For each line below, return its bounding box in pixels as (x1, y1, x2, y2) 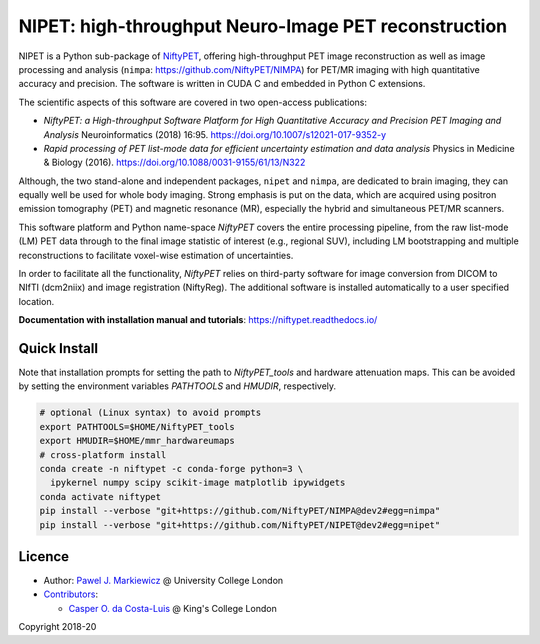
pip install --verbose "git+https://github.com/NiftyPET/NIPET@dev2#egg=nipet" (39, 519, 441, 530)
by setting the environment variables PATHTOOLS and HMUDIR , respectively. (18, 380, 337, 392)
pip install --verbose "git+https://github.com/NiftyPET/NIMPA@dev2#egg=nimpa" (39, 505, 441, 517)
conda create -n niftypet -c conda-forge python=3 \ (39, 463, 304, 475)
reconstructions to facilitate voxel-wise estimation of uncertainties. (18, 249, 294, 261)
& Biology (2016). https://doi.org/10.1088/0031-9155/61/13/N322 (43, 156, 306, 169)
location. (18, 295, 55, 307)
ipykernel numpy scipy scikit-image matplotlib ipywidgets (50, 477, 346, 489)
